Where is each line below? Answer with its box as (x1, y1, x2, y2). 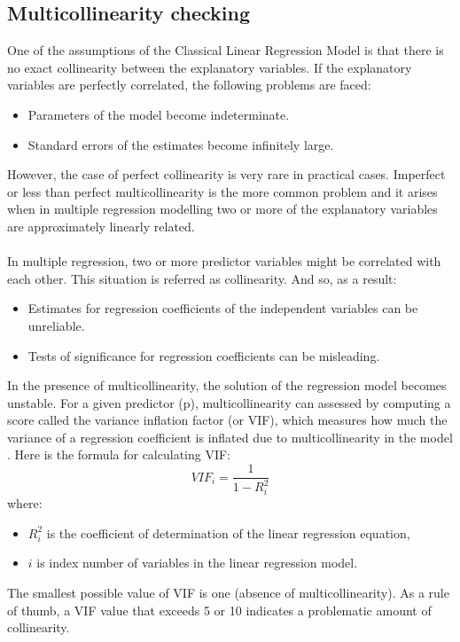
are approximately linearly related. (7, 216, 195, 235)
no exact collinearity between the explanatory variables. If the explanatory (7, 58, 412, 76)
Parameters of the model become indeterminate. (27, 105, 290, 123)
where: (7, 494, 43, 513)
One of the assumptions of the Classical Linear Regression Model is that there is (7, 41, 444, 59)
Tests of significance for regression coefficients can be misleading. (27, 346, 380, 364)
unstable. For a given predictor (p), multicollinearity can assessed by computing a (7, 393, 451, 411)
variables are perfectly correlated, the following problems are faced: (7, 75, 371, 94)
